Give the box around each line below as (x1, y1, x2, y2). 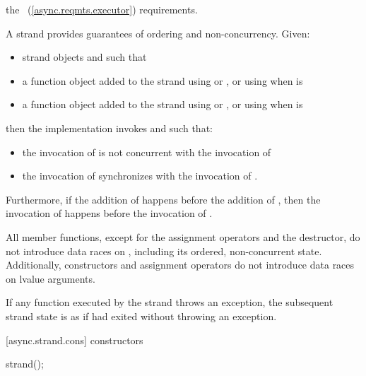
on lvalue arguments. (6, 271, 95, 286)
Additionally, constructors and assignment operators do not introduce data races (6, 257, 355, 272)
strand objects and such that (22, 49, 147, 64)
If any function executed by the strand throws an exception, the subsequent (6, 295, 333, 310)
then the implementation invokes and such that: (6, 120, 213, 135)
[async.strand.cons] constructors (6, 332, 143, 347)
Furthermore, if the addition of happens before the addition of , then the (6, 192, 321, 206)
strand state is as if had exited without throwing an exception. (6, 308, 277, 323)
